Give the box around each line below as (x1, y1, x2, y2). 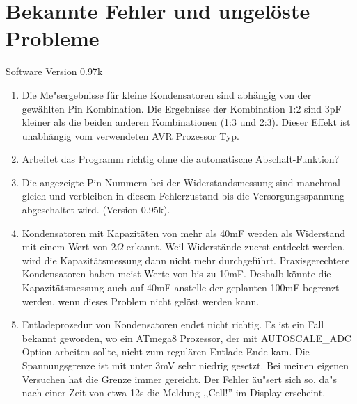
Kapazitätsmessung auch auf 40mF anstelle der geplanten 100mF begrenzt (22, 280, 340, 295)
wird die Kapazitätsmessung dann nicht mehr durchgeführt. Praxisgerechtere (22, 252, 349, 267)
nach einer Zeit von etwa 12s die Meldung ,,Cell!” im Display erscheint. (22, 385, 326, 400)
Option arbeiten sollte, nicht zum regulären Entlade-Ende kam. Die (22, 344, 310, 359)
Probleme (6, 24, 100, 52)
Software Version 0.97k (6, 64, 103, 79)
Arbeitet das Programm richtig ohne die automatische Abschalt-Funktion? (22, 152, 340, 166)
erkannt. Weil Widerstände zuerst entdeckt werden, (126, 239, 346, 254)
